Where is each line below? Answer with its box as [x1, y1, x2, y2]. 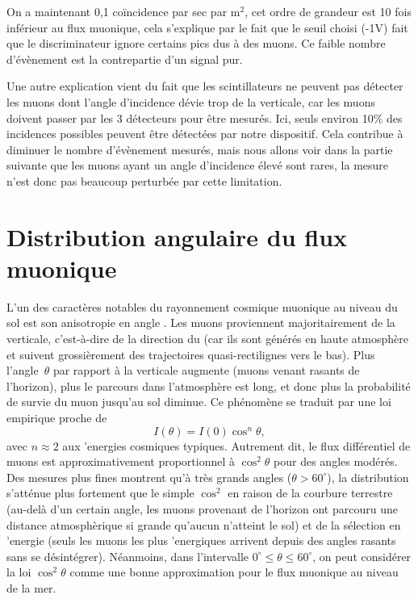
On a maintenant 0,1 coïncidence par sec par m [6, 3, 240, 19]
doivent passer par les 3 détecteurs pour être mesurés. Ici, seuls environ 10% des [6, 109, 403, 126]
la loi [6, 563, 31, 580]
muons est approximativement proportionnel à [6, 453, 236, 470]
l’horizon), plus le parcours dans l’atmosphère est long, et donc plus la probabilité [6, 377, 411, 394]
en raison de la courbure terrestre [228, 484, 393, 501]
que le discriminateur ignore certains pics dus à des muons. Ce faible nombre [6, 35, 386, 52]
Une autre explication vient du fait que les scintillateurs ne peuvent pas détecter [6, 77, 403, 94]
